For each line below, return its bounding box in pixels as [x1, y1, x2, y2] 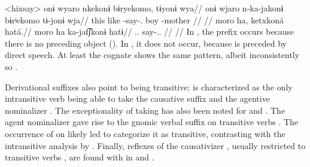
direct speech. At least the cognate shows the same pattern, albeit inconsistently [5, 48, 300, 61]
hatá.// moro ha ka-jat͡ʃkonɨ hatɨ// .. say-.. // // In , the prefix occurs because [5, 25, 294, 38]
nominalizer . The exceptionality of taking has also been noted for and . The [5, 104, 285, 116]
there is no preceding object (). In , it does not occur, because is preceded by [5, 37, 287, 49]
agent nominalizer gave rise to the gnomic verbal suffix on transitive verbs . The [5, 116, 299, 128]
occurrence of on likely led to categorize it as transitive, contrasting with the [5, 127, 285, 139]
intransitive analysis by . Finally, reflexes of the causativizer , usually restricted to [5, 139, 306, 151]
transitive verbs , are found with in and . [5, 151, 154, 163]
